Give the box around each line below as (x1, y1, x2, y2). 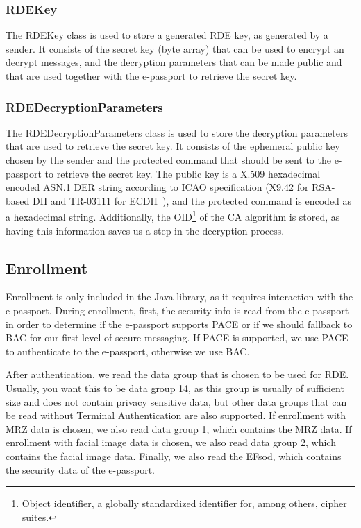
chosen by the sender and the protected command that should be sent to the (6, 153, 331, 167)
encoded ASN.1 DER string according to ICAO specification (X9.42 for (6, 180, 309, 194)
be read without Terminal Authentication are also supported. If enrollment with (6, 408, 346, 423)
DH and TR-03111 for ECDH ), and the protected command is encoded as (32, 193, 352, 207)
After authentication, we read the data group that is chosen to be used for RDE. (6, 367, 349, 382)
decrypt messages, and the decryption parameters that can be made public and (6, 55, 342, 69)
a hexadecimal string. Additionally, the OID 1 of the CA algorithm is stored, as (6, 207, 340, 224)
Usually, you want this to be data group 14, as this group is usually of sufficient (6, 380, 344, 395)
